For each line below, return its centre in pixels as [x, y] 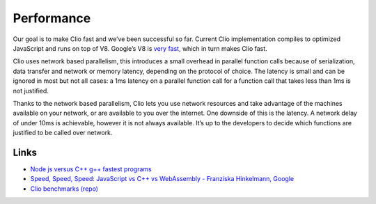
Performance [52, 18]
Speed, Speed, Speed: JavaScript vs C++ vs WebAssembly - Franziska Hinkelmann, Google [162, 179]
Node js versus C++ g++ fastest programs [91, 169]
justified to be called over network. [63, 133]
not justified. [31, 91]
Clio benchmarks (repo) [64, 189]
